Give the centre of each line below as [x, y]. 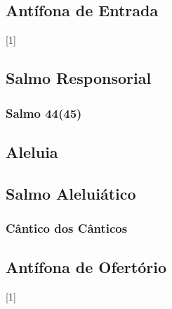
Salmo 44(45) [44, 113]
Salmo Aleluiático [71, 193]
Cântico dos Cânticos [67, 228]
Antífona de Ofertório [86, 267]
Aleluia [32, 151]
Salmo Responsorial [79, 78]
